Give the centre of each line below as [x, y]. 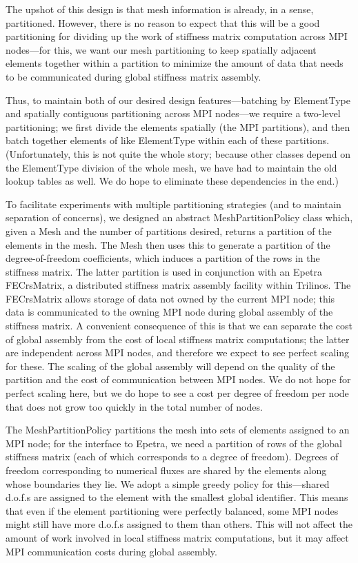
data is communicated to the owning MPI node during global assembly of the [169, 312]
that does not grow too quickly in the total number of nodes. [134, 406]
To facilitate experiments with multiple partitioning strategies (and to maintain [173, 204]
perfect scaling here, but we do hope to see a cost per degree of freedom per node [177, 393]
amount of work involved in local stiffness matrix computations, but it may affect [177, 537]
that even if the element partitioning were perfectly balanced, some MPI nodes [172, 510]
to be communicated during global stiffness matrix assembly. [133, 76]
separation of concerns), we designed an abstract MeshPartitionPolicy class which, [179, 217]
